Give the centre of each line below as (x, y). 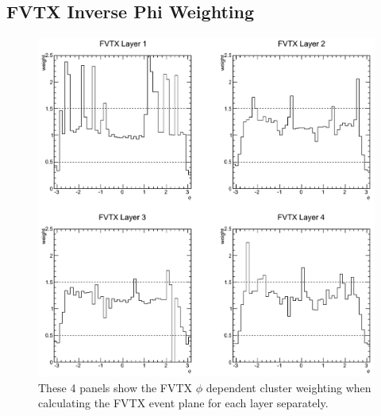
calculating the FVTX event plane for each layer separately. (183, 403)
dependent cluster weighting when (289, 387)
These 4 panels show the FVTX (115, 387)
